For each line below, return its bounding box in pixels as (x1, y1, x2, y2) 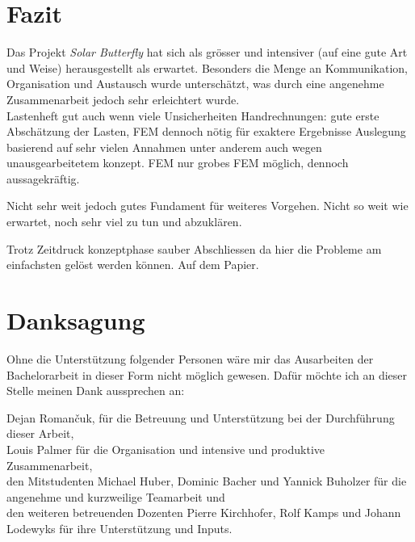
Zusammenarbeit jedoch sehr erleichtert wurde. (6, 90, 240, 107)
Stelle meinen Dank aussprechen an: (6, 382, 185, 399)
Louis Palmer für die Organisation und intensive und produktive (6, 440, 325, 457)
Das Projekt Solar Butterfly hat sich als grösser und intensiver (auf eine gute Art (6, 44, 408, 61)
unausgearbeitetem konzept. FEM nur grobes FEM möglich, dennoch (6, 154, 349, 171)
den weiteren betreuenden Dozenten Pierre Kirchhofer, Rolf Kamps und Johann (6, 504, 401, 521)
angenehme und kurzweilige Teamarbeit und (6, 488, 225, 505)
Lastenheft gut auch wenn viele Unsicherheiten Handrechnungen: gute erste (6, 107, 379, 124)
